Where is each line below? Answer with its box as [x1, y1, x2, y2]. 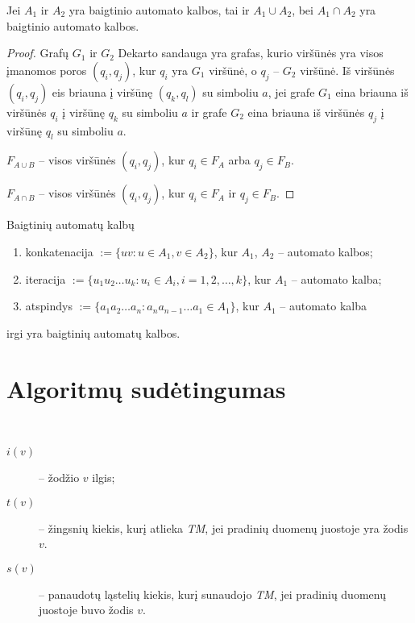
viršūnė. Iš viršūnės [300, 61, 395, 78]
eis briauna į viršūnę [52, 83, 153, 100]
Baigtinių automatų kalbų [6, 216, 135, 233]
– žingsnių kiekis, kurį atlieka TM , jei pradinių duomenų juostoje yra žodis [39, 519, 409, 536]
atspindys [25, 297, 73, 314]
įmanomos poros [6, 61, 87, 78]
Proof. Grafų [6, 44, 69, 61]
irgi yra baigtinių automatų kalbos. [6, 324, 181, 341]
